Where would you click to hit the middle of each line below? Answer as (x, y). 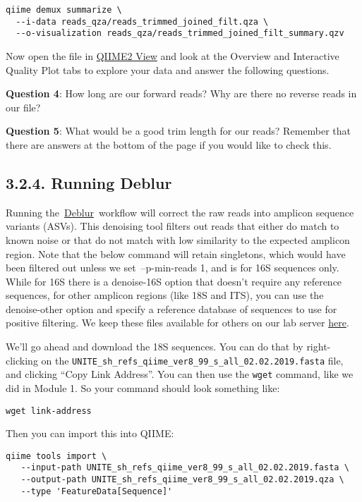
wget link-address (49, 411)
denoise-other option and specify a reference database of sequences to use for (171, 308)
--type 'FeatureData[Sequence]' (97, 491)
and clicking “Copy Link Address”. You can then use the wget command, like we (180, 374)
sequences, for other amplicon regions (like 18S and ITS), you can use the (165, 295)
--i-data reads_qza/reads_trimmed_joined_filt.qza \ (142, 22)
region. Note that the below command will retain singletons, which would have (176, 253)
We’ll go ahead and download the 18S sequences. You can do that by (155, 347)
